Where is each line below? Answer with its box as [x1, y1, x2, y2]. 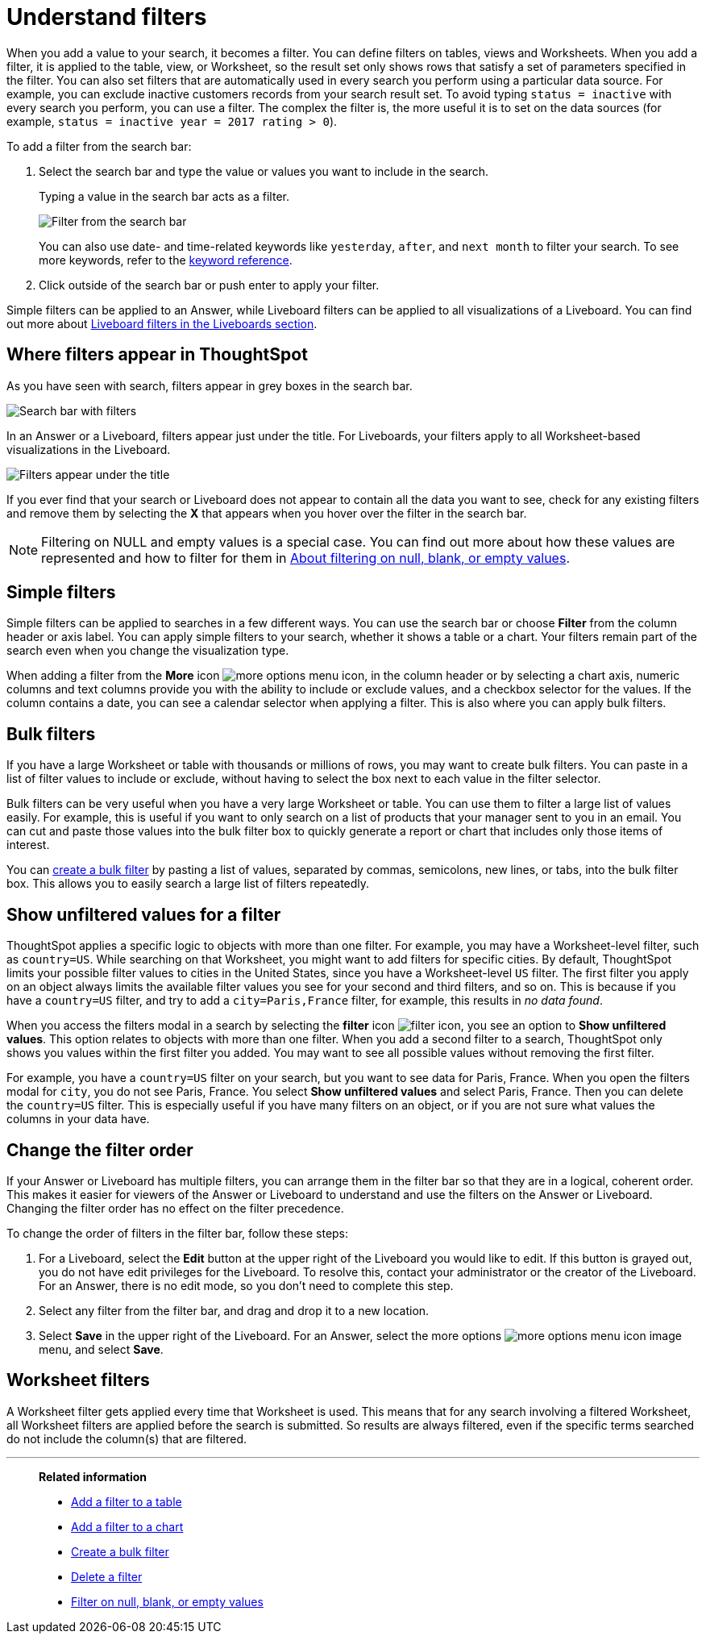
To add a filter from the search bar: [6, 139, 192, 153]
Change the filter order [6, 1139, 193, 1160]
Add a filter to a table [71, 1494, 182, 1509]
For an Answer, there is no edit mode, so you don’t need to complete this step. [39, 1278, 454, 1292]
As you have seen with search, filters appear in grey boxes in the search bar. [6, 378, 413, 393]
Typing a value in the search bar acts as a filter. [39, 189, 289, 203]
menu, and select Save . [39, 1342, 164, 1356]
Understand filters [6, 3, 207, 31]
